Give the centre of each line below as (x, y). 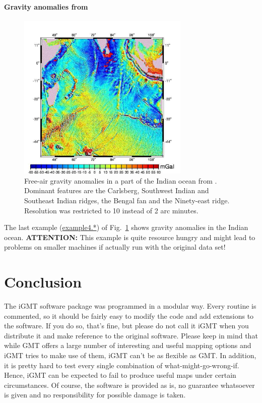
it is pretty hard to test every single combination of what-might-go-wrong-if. (122, 365)
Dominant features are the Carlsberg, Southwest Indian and (117, 190)
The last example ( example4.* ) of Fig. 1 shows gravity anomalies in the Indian (126, 227)
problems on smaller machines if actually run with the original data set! (115, 247)
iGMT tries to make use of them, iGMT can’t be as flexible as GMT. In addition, (130, 355)
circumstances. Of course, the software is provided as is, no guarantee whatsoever (129, 385)
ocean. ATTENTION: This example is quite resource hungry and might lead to (130, 237)
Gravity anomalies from (46, 6)
